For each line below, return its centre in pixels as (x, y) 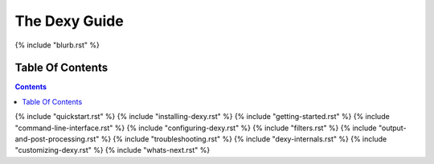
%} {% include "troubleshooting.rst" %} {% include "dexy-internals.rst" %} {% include (244, 139)
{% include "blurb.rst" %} (57, 45)
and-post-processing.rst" (57, 139)
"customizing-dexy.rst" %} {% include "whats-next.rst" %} (113, 150)
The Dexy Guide (69, 21)
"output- (392, 128)
